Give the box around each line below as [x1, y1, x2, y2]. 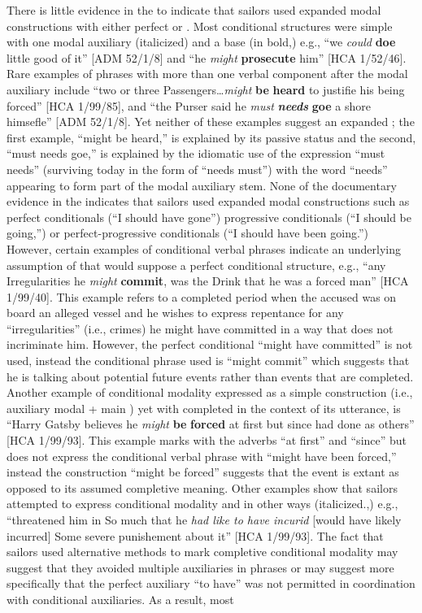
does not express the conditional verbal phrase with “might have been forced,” [7, 447, 397, 464]
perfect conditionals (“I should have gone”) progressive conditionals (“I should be [7, 208, 411, 225]
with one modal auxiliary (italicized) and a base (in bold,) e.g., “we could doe [7, 33, 396, 50]
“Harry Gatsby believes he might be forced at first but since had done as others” [7, 415, 415, 433]
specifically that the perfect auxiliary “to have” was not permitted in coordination [7, 575, 415, 592]
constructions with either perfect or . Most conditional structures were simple [7, 17, 393, 34]
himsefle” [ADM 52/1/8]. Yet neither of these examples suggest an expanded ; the [7, 113, 415, 130]
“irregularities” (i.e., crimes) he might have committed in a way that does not [7, 320, 394, 337]
